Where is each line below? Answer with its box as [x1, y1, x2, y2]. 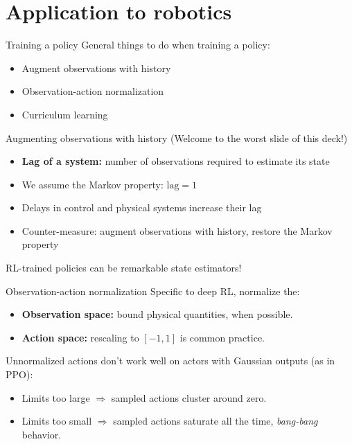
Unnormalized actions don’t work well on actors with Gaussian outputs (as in [6, 353, 335, 368]
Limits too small [21, 414, 92, 428]
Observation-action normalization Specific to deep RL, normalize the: [6, 283, 300, 298]
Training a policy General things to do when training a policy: [6, 37, 270, 52]
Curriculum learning [21, 107, 108, 121]
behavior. [21, 427, 62, 441]
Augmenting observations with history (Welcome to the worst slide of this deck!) [6, 130, 348, 145]
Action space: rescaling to [21, 330, 139, 344]
